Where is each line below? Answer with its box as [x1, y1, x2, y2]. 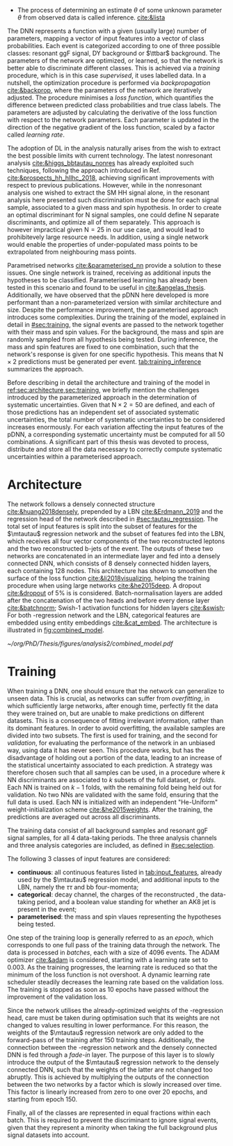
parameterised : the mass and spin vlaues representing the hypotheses [17, 912, 221, 921]
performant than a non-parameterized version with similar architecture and [7, 298, 222, 306]
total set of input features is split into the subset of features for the [7, 522, 198, 530]
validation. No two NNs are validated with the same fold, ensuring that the [7, 790, 219, 799]
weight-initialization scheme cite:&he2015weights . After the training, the [7, 805, 214, 813]
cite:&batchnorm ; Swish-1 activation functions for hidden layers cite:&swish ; [7, 603, 225, 612]
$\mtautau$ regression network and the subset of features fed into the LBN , [7, 529, 225, 537]
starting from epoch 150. [7, 1094, 78, 1103]
